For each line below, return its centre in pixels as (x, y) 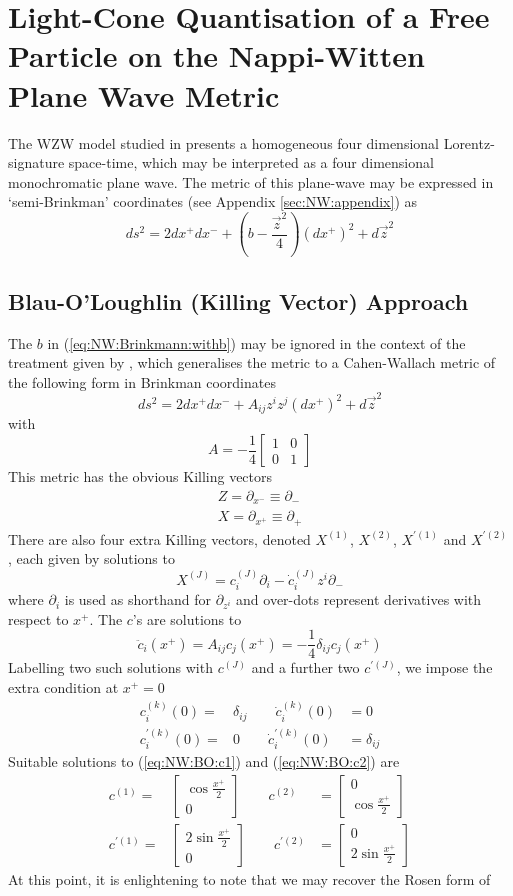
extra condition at (63, 686)
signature (36, 162)
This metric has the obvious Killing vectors (140, 476)
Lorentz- (469, 142)
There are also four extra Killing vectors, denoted (159, 538)
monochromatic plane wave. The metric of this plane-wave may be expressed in (251, 181)
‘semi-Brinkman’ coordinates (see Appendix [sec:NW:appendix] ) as (213, 201)
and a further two (305, 667)
